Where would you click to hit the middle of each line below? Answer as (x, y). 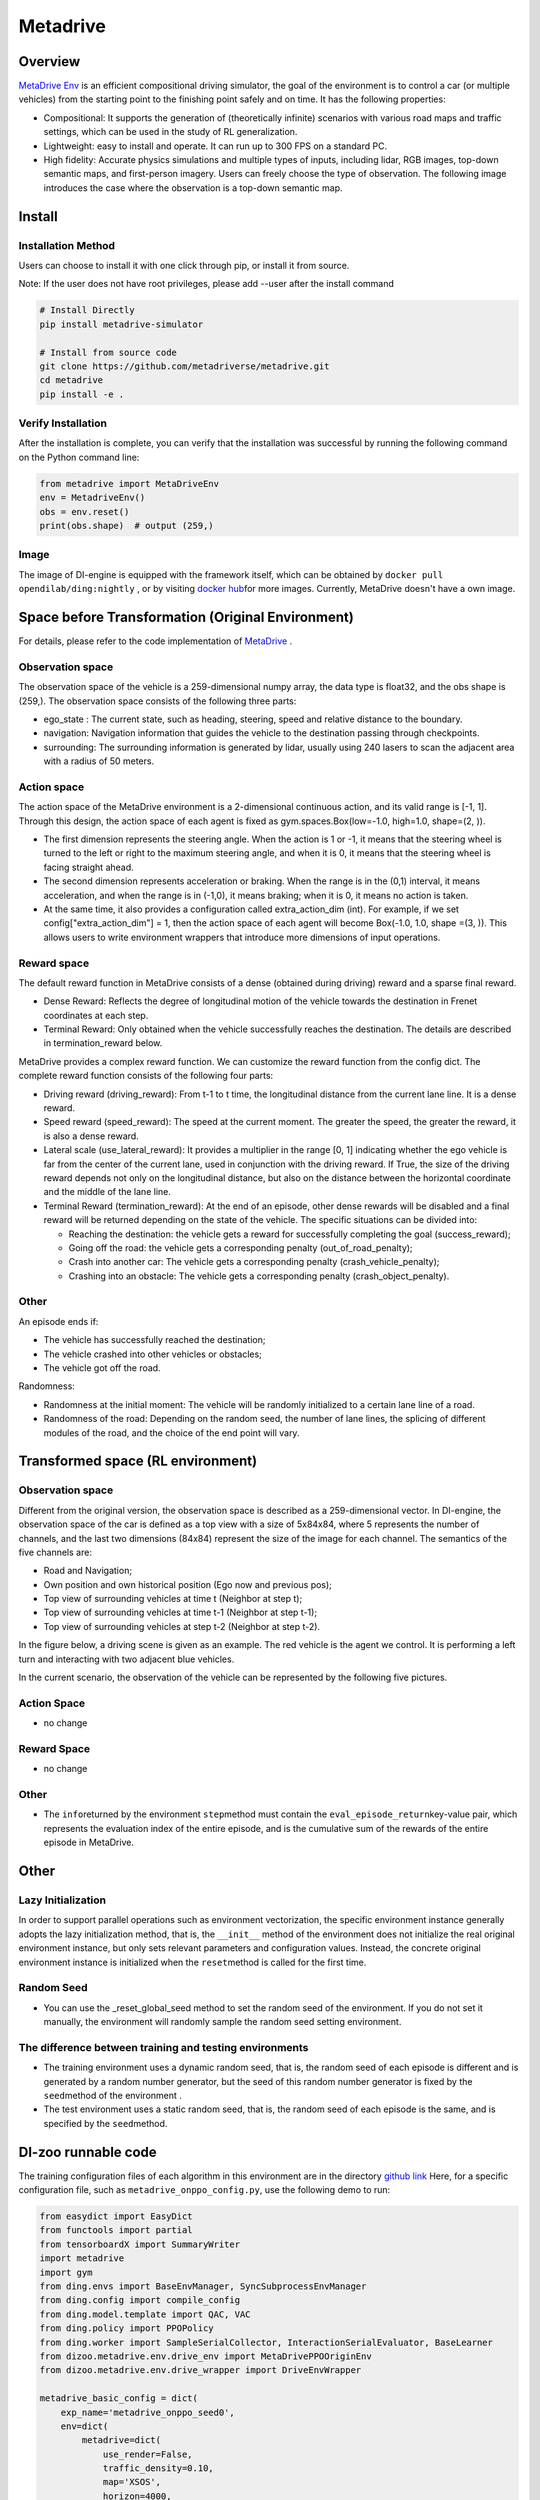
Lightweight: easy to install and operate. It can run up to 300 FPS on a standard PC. (215, 146)
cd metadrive (71, 380)
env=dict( (84, 2426)
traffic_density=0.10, (158, 2468)
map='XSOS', (132, 2482)
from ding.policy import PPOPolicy (126, 2328)
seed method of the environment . (112, 2095)
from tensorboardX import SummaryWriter (139, 2244)
